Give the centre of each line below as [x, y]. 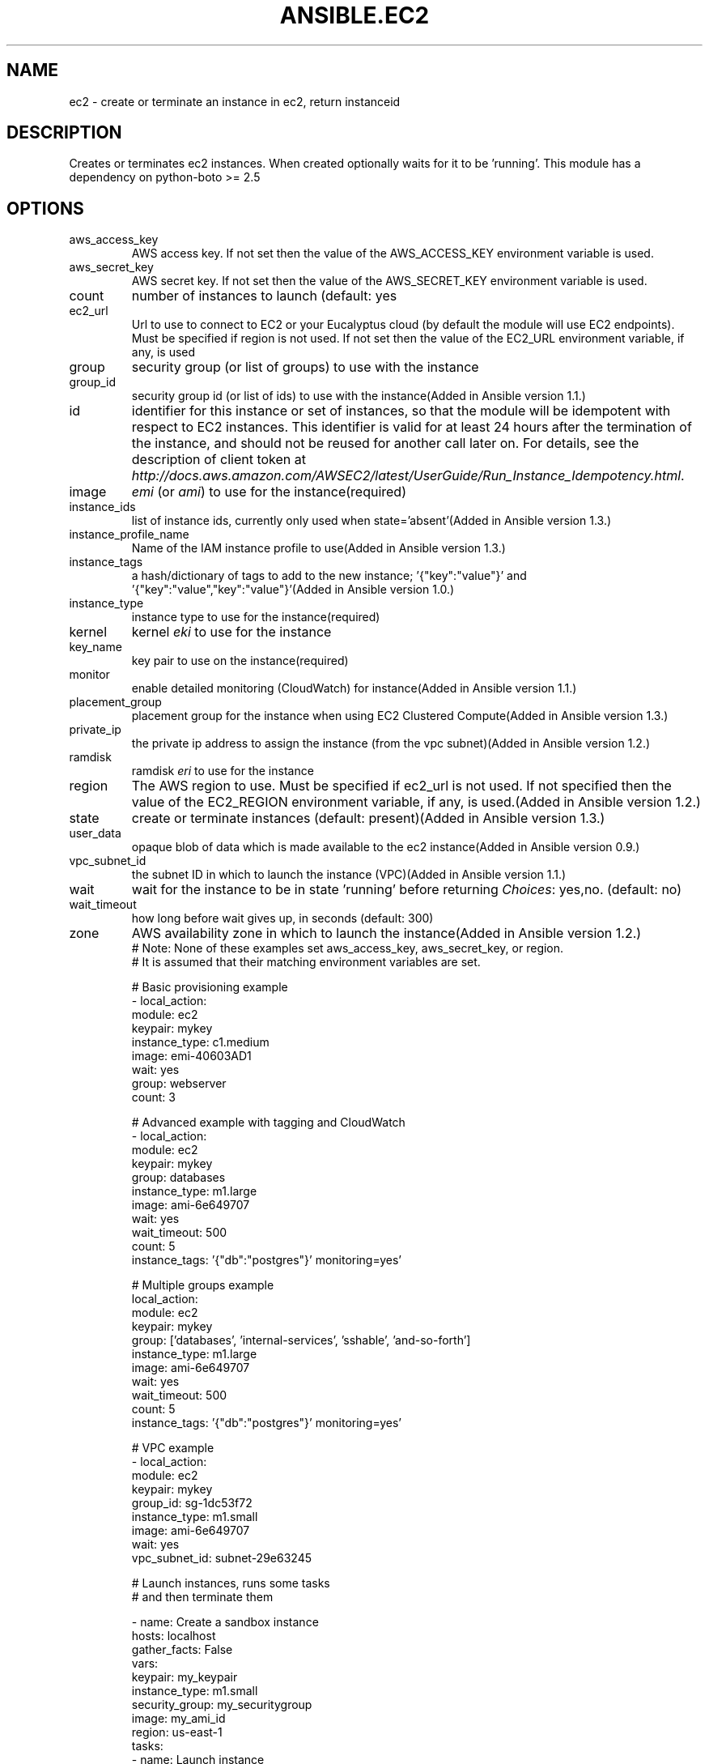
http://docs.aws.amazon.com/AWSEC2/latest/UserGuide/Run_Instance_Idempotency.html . [408, 476]
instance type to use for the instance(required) [256, 617]
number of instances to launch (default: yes [264, 296]
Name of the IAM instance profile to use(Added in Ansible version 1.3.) [318, 548]
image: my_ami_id [178, 1719]
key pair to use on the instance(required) [240, 661]
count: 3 [153, 1097]
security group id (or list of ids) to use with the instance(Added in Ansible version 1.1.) [359, 396]
